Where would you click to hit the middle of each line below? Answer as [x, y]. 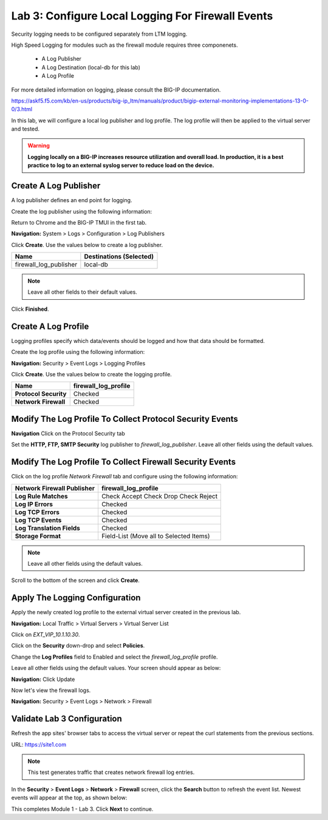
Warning [39, 146]
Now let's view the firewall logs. [51, 690]
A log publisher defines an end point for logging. [72, 200]
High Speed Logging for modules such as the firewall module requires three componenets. [125, 45]
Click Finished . [30, 309]
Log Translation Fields [47, 528]
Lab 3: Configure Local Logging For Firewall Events [142, 16]
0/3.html [22, 109]
